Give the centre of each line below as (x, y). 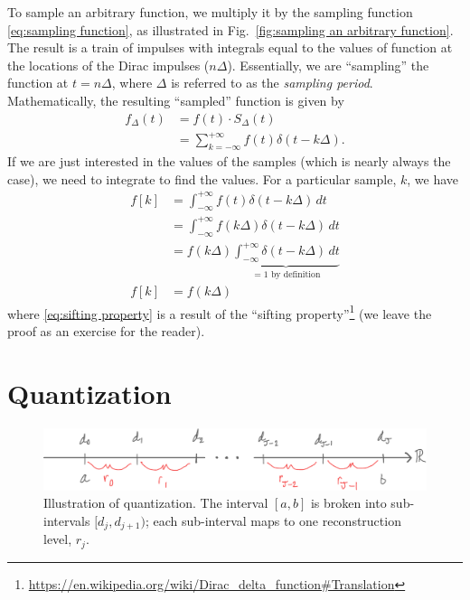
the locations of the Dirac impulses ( (108, 65)
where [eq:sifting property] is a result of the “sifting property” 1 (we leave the (220, 312)
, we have (432, 178)
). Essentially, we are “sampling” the (328, 65)
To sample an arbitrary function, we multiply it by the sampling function (210, 12)
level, (58, 539)
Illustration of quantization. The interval (156, 503)
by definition (296, 274)
